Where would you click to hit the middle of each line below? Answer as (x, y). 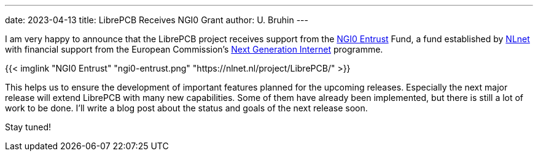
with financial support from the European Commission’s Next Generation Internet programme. (194, 49)
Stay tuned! (28, 127)
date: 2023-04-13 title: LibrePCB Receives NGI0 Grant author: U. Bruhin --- (157, 20)
